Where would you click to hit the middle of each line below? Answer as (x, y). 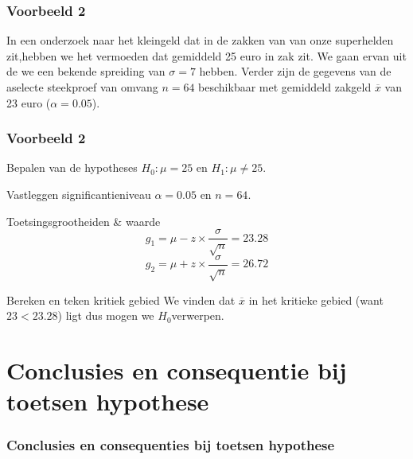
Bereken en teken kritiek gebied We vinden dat (121, 300)
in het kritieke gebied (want (316, 300)
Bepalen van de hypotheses (72, 167)
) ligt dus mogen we (106, 315)
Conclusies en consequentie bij (177, 370)
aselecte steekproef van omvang (82, 87)
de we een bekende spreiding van (86, 71)
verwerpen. (198, 315)
